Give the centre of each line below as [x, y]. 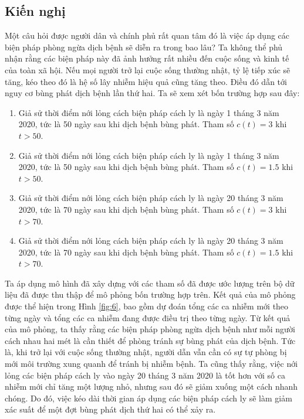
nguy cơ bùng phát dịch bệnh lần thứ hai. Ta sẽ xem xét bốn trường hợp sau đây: [152, 93]
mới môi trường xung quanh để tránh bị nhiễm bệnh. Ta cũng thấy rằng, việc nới [151, 364]
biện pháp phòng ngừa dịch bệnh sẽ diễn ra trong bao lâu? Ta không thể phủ [144, 47]
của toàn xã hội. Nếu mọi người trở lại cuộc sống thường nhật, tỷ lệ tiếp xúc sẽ [148, 69]
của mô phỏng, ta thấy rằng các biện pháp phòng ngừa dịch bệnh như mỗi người [150, 329]
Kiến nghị [35, 11]
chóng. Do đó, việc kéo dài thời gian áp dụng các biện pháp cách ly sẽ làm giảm [148, 398]
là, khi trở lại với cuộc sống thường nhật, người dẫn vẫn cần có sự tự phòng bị [146, 352]
